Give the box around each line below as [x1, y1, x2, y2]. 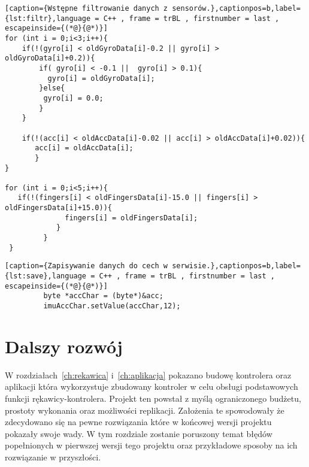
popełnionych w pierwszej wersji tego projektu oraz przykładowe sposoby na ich [5, 439, 298, 451]
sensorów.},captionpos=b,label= [172, 4, 301, 13]
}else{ [39, 84, 65, 93]
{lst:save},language [5, 272, 87, 281]
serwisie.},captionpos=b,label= [172, 262, 301, 271]
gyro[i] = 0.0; [43, 93, 104, 102]
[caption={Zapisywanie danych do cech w [5, 262, 168, 271]
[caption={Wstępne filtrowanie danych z [5, 4, 168, 13]
